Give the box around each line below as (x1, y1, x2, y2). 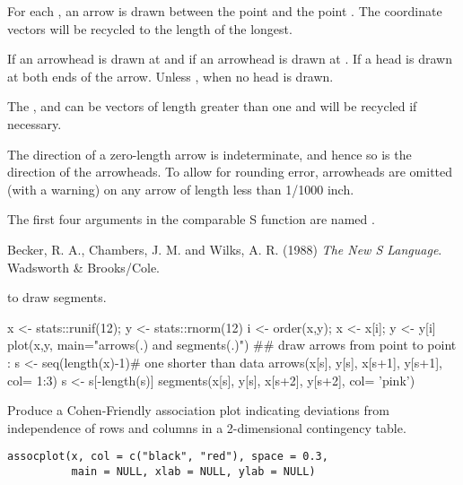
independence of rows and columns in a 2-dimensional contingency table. (7, 418, 406, 437)
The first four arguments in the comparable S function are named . (7, 210, 375, 229)
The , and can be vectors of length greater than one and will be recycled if (7, 97, 417, 116)
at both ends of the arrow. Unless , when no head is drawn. (7, 66, 334, 85)
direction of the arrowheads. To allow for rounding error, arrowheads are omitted (7, 162, 453, 181)
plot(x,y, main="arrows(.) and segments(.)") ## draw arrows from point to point (7, 335, 457, 354)
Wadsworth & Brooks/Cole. (7, 257, 160, 276)
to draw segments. (7, 288, 107, 307)
